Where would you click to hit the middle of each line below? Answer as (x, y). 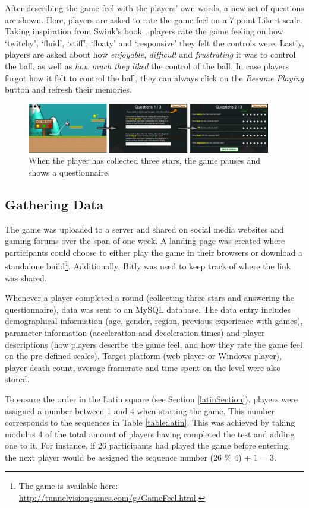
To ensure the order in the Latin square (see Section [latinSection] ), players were (152, 399)
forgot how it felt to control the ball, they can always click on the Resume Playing (154, 77)
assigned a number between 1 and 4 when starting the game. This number (140, 410)
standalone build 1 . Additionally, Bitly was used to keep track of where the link (148, 265)
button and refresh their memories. (68, 89)
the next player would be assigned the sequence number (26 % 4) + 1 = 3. (141, 457)
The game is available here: (68, 486)
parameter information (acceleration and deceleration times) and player (135, 332)
